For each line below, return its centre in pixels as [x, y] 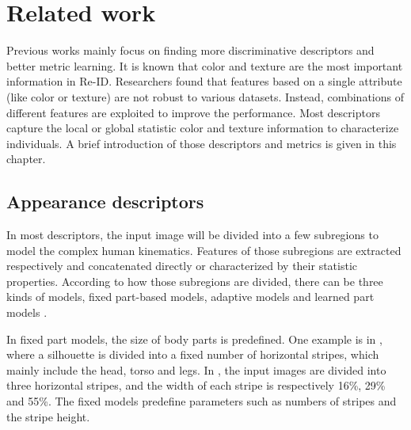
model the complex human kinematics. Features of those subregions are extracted [204, 250]
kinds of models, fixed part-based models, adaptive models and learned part [190, 297]
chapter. [26, 159]
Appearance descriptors [105, 202]
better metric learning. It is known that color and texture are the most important [205, 65]
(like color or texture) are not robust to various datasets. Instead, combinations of [205, 96]
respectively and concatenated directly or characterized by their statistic [182, 266]
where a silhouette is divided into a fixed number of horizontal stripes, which [193, 354]
